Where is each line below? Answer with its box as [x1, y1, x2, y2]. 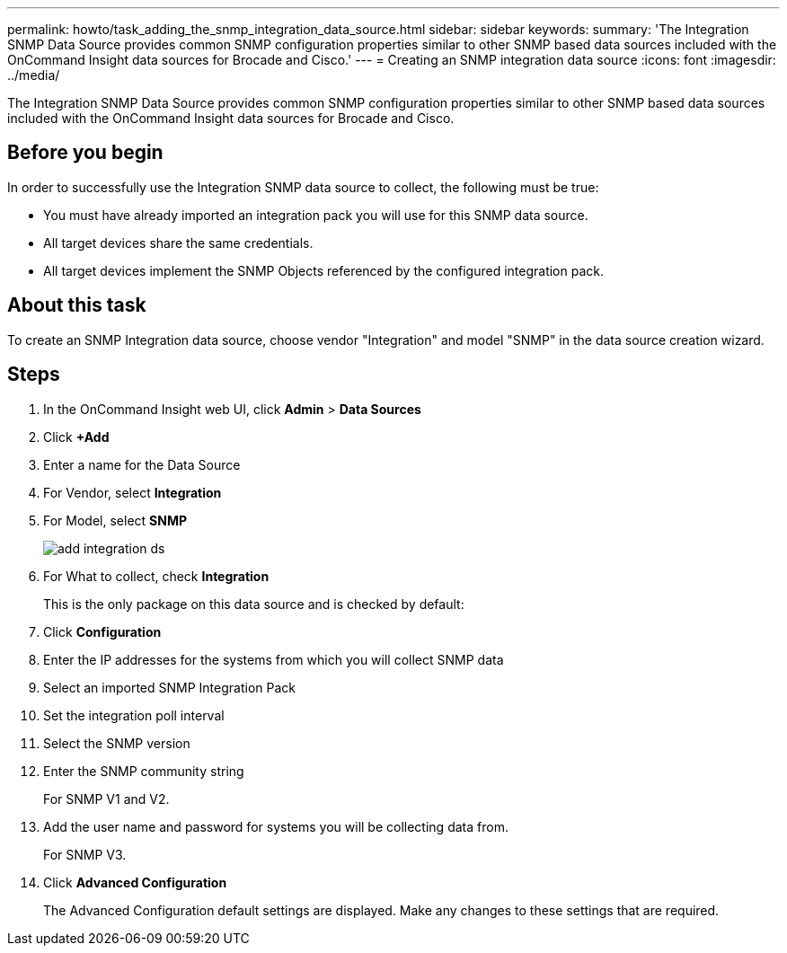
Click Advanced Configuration [43, 874, 227, 890]
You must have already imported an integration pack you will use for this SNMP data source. [43, 207, 588, 223]
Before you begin [7, 141, 164, 164]
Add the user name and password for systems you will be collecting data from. [43, 818, 508, 834]
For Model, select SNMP [43, 512, 188, 528]
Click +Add [43, 428, 110, 445]
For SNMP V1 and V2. [43, 790, 170, 807]
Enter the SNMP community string [43, 763, 244, 779]
